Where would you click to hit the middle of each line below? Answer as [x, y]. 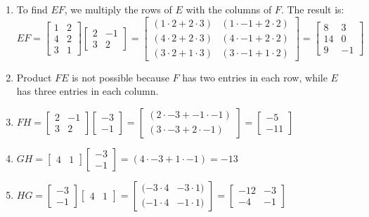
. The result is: [312, 9]
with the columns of [229, 9]
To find [32, 9]
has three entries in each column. [88, 91]
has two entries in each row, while [255, 77]
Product [34, 77]
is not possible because [121, 77]
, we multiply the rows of [118, 9]
